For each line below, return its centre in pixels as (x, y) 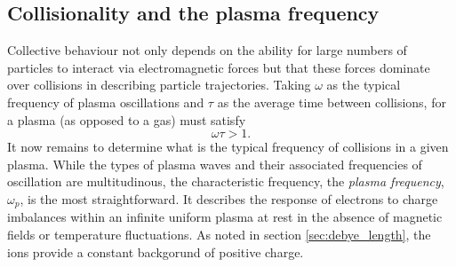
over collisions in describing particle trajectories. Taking (159, 85)
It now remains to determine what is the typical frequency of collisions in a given (228, 147)
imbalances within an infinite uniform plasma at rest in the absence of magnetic (225, 217)
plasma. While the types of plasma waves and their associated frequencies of (215, 164)
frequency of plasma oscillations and (106, 102)
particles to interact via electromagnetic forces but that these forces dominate (219, 67)
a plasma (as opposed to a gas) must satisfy (127, 119)
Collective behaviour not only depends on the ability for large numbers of (207, 50)
